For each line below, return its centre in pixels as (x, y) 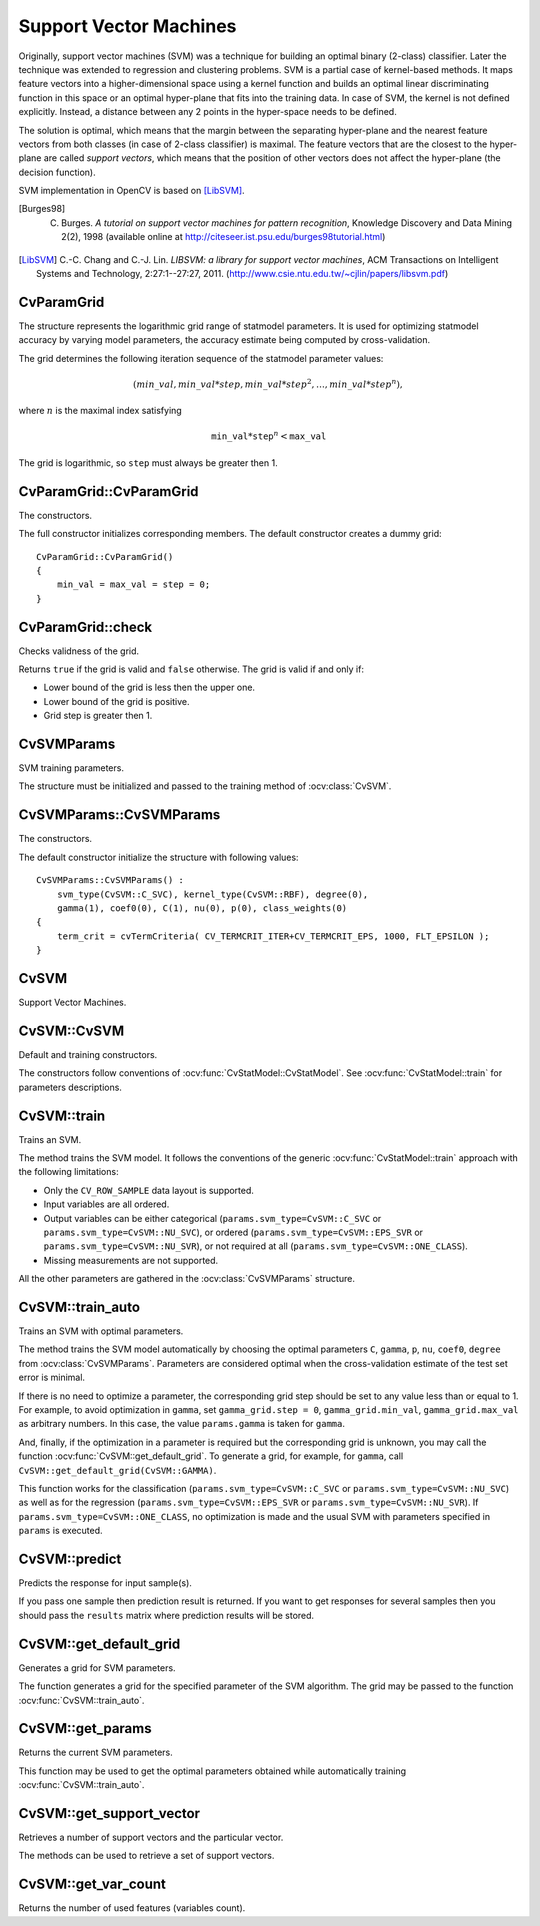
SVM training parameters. (71, 768)
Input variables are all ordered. (106, 1204)
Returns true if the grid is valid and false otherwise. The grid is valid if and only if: (191, 669)
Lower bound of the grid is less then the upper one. (149, 687)
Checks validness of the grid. (79, 651)
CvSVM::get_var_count (92, 1884)
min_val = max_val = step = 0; (133, 584)
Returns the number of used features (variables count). (132, 1908)
